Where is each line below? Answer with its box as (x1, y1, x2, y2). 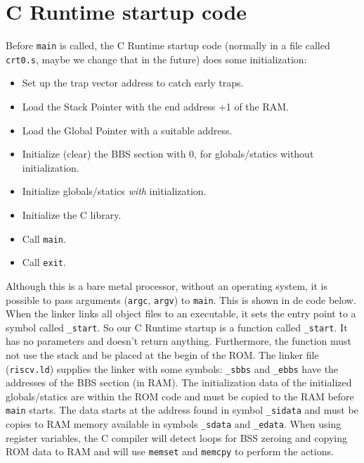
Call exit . (22, 255, 66, 269)
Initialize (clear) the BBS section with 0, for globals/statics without (22, 146, 314, 161)
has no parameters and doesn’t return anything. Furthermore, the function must (6, 334, 351, 348)
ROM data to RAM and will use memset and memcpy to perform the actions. (6, 444, 334, 459)
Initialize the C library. (22, 208, 122, 222)
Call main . (22, 231, 66, 246)
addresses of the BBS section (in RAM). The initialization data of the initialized (6, 375, 352, 390)
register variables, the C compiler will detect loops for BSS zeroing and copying (6, 430, 347, 445)
